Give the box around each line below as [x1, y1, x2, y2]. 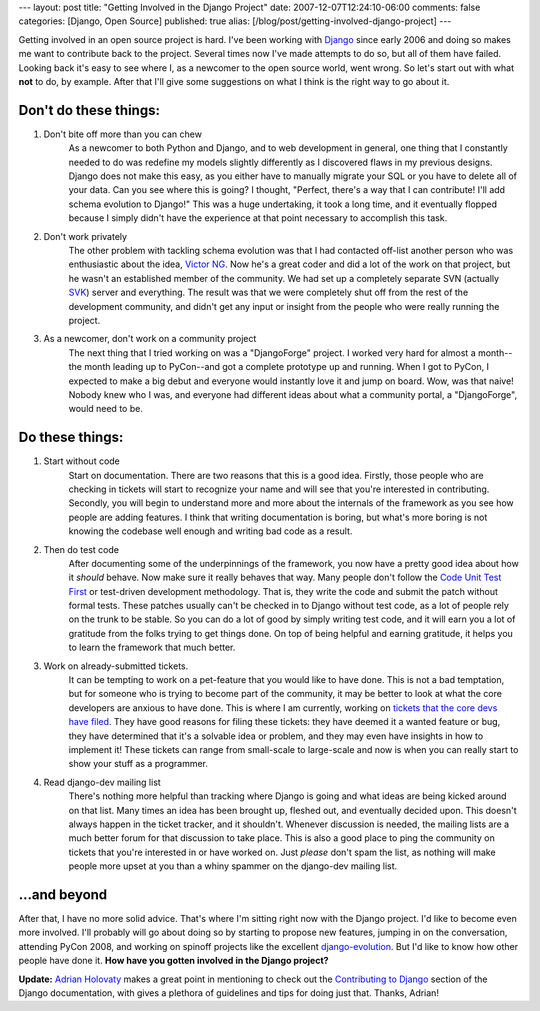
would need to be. [68, 403, 144, 415]
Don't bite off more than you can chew [43, 128, 202, 140]
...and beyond [18, 886, 108, 903]
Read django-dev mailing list [43, 776, 162, 788]
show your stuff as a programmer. [68, 758, 209, 770]
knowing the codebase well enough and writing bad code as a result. [68, 525, 353, 537]
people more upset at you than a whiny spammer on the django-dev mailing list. [68, 860, 398, 872]
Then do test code [43, 543, 120, 555]
